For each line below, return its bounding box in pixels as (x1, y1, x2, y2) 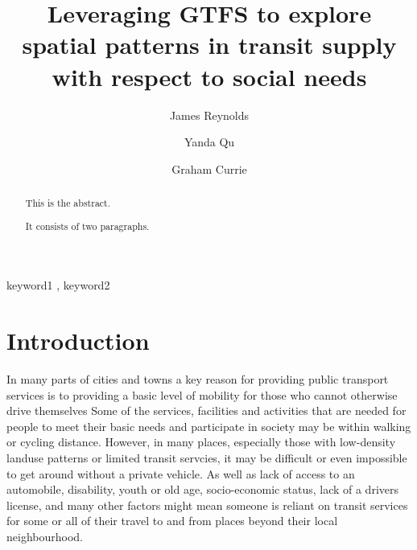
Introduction (6, 324, 150, 357)
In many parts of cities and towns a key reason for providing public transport (6, 371, 389, 387)
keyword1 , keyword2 (6, 277, 110, 293)
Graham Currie (171, 160, 247, 177)
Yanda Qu (184, 133, 235, 150)
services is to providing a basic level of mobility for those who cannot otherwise (6, 386, 398, 403)
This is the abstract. (25, 196, 111, 210)
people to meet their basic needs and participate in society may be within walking (6, 417, 411, 434)
